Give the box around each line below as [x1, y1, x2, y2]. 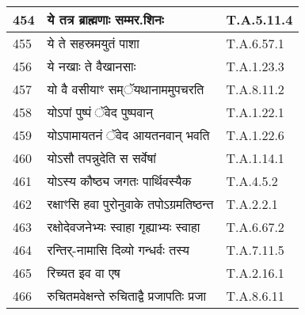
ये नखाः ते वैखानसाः [47, 57, 136, 75]
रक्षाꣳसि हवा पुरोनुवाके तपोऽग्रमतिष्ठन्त [47, 195, 214, 213]
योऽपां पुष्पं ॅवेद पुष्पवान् [47, 103, 153, 121]
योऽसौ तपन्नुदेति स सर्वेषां [47, 149, 156, 167]
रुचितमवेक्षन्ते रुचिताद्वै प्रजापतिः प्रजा [47, 287, 207, 305]
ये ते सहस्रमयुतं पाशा [47, 34, 139, 52]
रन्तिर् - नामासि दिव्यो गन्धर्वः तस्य [47, 241, 189, 259]
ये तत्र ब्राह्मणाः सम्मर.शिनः [47, 10, 164, 28]
